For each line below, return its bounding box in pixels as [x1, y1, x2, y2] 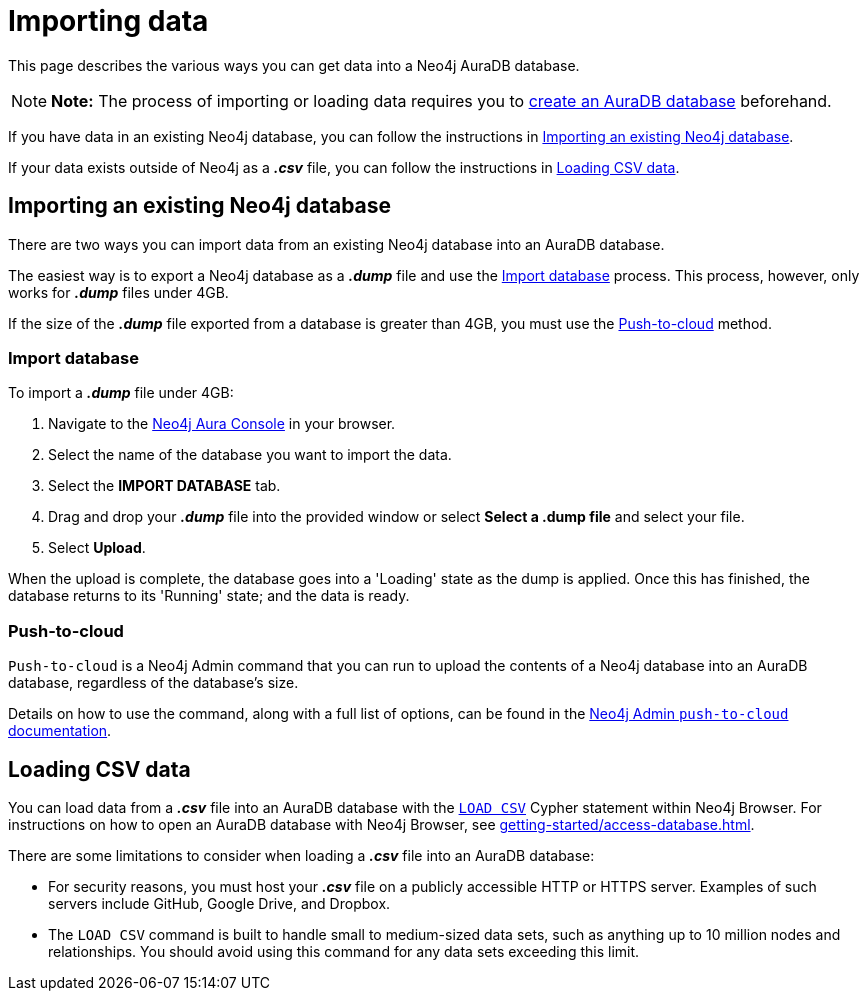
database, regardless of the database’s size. [8, 674, 299, 692]
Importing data [8, 4, 209, 38]
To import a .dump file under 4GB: [8, 384, 234, 402]
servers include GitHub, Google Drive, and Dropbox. [48, 894, 391, 912]
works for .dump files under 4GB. [8, 283, 229, 301]
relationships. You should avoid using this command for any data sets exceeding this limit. [48, 942, 640, 960]
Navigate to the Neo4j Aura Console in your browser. [48, 415, 396, 433]
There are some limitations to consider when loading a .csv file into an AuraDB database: [8, 846, 595, 864]
